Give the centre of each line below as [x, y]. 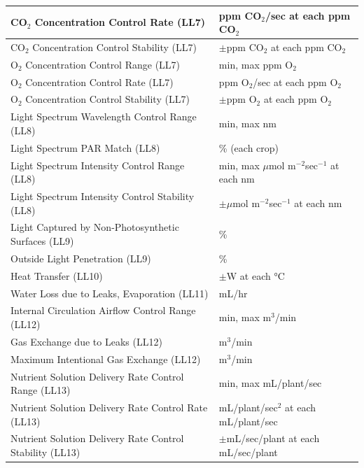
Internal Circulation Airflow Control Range [103, 310]
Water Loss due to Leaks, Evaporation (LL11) [110, 293]
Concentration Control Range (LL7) [103, 64]
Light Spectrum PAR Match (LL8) [85, 147]
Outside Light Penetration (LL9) [81, 258]
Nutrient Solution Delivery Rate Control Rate [109, 407]
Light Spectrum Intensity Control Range [98, 165]
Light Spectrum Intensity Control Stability [103, 196]
